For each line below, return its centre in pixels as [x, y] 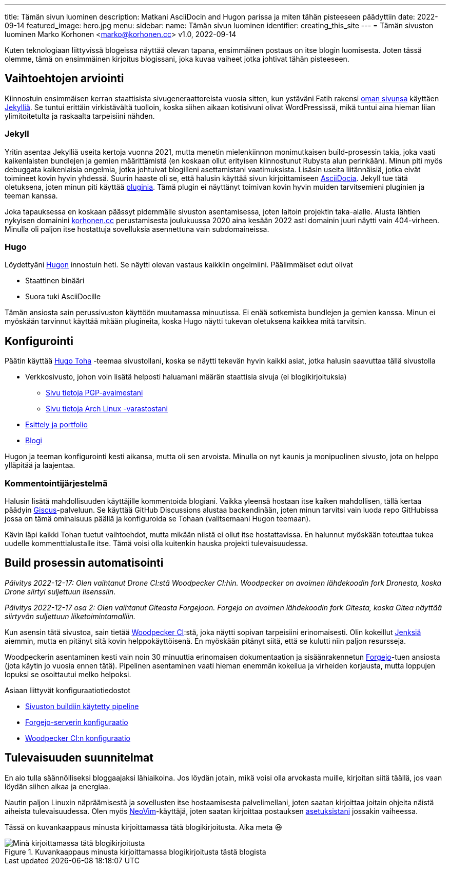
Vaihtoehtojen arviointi [64, 79]
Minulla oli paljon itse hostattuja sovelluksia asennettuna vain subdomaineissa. [137, 229]
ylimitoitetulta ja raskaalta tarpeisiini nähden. [80, 116]
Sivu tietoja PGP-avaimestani [94, 393]
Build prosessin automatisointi [84, 563]
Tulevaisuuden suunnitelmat [79, 758]
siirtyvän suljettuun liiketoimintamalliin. [70, 616]
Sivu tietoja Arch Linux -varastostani [107, 409]
